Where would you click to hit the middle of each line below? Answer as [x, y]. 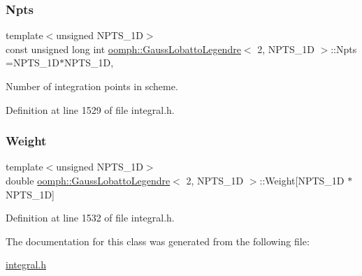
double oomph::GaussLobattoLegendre [88, 180]
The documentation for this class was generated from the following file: [158, 241]
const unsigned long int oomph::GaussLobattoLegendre [123, 49]
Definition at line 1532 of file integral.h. [90, 218]
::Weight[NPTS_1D [302, 180]
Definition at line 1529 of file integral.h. [90, 109]
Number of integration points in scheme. [92, 86]
